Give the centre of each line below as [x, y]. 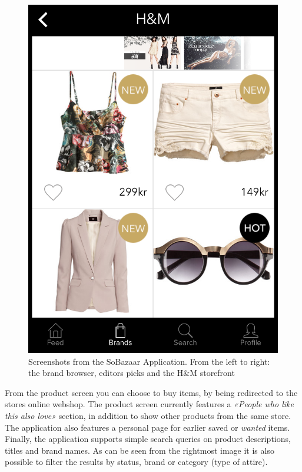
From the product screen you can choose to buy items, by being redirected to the [151, 392]
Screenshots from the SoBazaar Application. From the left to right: [149, 361]
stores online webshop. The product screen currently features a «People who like [149, 404]
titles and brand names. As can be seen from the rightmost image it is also [140, 450]
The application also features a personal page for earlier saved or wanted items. [147, 427]
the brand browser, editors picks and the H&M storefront [132, 373]
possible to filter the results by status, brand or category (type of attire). [136, 462]
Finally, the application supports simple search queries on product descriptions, [148, 439]
